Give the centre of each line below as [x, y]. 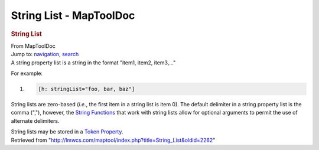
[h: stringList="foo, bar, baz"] [87, 89]
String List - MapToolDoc [73, 15]
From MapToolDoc [33, 46]
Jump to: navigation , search [45, 54]
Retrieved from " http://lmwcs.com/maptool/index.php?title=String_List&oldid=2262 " [113, 140]
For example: [27, 73]
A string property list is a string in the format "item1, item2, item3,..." [93, 63]
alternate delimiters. [35, 120]
